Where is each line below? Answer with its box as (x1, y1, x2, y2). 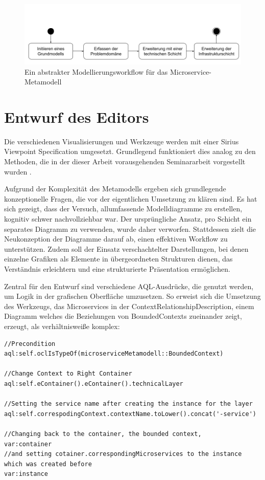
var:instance (4, 470, 48, 478)
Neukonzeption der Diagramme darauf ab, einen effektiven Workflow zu (4, 233, 228, 244)
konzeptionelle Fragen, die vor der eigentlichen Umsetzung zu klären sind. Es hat (4, 193, 257, 204)
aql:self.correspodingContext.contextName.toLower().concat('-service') (4, 410, 256, 418)
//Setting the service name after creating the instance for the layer (4, 400, 253, 408)
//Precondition (4, 340, 56, 347)
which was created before (4, 460, 92, 468)
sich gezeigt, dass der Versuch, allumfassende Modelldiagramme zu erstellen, (4, 203, 243, 214)
